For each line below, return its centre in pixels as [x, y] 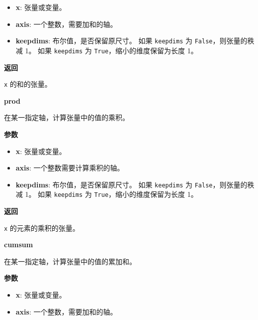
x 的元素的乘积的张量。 [42, 228]
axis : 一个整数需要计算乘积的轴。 [70, 168]
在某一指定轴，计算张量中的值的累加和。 [70, 261]
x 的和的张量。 [28, 84]
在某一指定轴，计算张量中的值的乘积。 [67, 117]
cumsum [19, 244]
